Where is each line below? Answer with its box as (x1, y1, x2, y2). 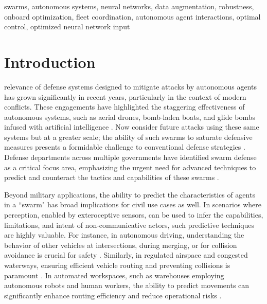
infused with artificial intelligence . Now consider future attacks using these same (4, 121, 259, 132)
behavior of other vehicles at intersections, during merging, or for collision (4, 239, 237, 250)
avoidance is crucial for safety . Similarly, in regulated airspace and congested (4, 249, 248, 260)
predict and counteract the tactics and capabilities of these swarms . (4, 172, 219, 183)
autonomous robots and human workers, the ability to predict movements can (4, 280, 250, 291)
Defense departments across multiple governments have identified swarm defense (4, 152, 257, 163)
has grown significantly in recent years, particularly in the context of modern (4, 91, 246, 102)
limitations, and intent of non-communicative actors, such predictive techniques (4, 219, 255, 230)
